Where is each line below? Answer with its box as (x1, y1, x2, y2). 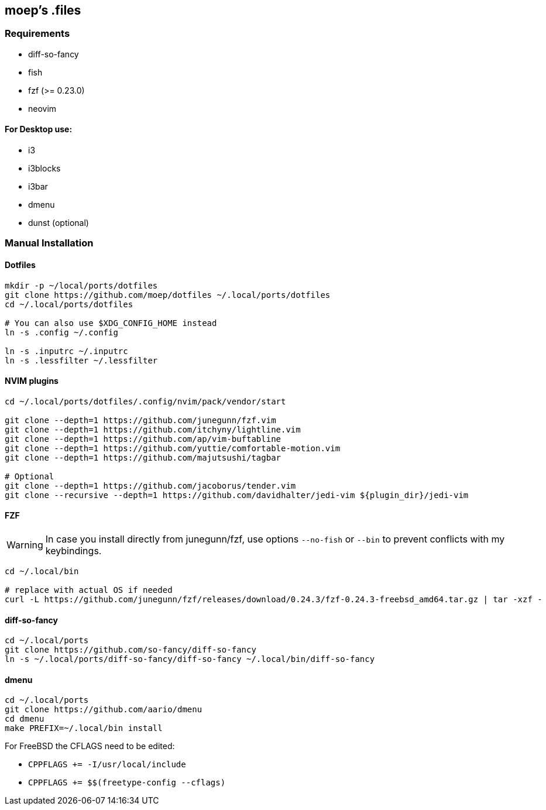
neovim (28, 103, 57, 114)
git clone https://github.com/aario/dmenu (5, 705, 202, 715)
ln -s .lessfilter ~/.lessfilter (5, 355, 158, 365)
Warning (6, 539, 43, 551)
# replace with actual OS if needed (5, 585, 173, 595)
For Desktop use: (5, 124, 73, 135)
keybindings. (45, 545, 102, 557)
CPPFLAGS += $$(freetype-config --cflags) (28, 778, 226, 788)
